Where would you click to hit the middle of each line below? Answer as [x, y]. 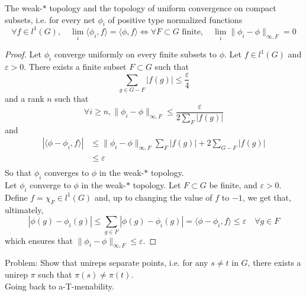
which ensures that [39, 240]
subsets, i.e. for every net [50, 19]
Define [16, 197]
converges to [67, 173]
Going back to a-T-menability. [59, 286]
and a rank [25, 99]
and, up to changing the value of [153, 197]
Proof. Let [23, 54]
